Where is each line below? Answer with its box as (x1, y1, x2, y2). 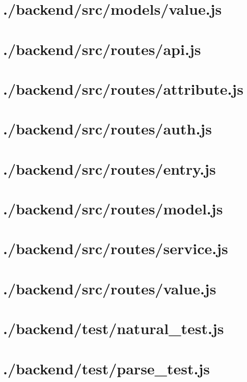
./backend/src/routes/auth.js (3, 118, 212, 139)
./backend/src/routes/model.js (3, 198, 223, 219)
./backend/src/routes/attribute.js (3, 78, 243, 99)
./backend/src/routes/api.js (3, 38, 201, 59)
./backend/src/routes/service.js (3, 238, 228, 259)
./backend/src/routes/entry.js (3, 158, 216, 179)
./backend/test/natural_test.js (3, 318, 224, 339)
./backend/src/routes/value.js (3, 278, 216, 298)
